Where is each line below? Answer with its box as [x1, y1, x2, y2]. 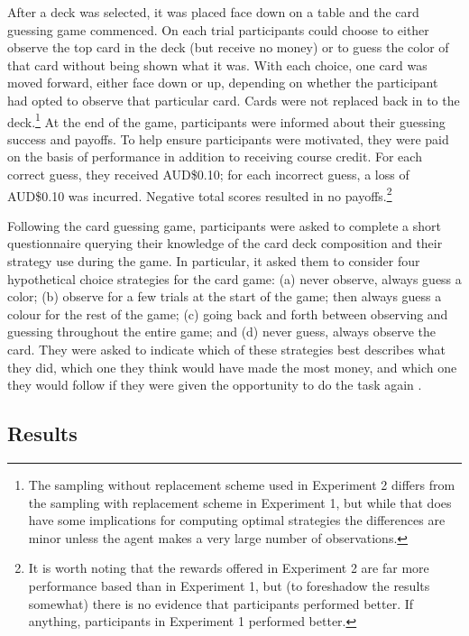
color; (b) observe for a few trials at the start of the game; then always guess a [7, 287, 442, 306]
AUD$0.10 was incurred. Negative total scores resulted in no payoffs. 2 [7, 183, 392, 205]
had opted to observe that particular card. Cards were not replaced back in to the [7, 90, 460, 109]
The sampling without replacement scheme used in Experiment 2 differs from [28, 475, 455, 493]
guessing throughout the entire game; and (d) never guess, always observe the [7, 322, 437, 341]
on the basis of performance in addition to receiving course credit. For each [7, 147, 422, 166]
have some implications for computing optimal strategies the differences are [28, 511, 446, 530]
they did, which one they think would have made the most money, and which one [7, 357, 457, 376]
